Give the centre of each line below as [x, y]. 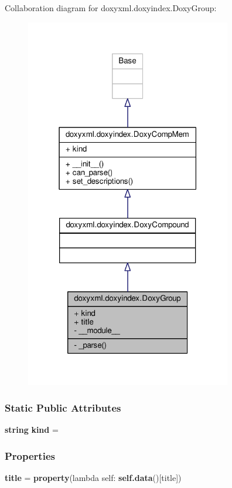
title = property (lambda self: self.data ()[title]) [93, 478]
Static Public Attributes [63, 408]
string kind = [32, 430]
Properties [30, 455]
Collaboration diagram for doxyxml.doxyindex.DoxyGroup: [111, 8]
